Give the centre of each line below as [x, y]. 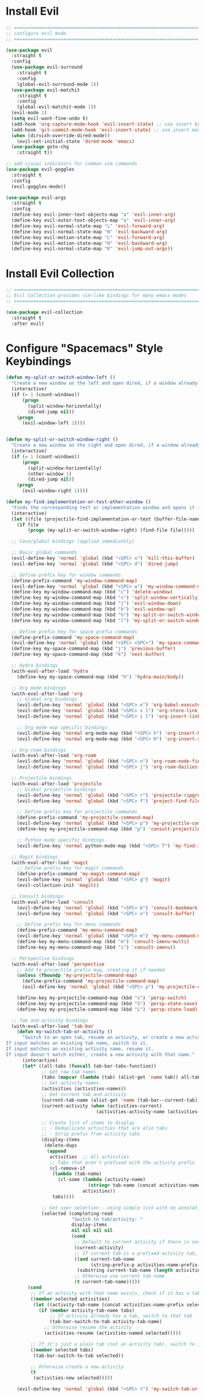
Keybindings [39, 361]
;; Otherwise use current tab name [119, 1276]
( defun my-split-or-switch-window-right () [62, 439]
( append [57, 1151]
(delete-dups [61, 1145]
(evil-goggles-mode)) [39, 186]
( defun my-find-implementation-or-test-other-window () [78, 502]
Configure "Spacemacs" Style [84, 348]
